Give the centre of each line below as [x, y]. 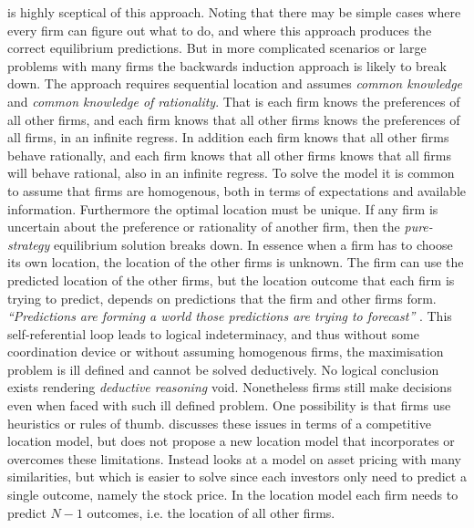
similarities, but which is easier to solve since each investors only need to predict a [237, 476]
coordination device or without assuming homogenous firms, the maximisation [226, 352]
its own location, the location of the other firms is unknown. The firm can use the [236, 262]
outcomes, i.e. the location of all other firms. [211, 512]
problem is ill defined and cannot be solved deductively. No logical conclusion [223, 369]
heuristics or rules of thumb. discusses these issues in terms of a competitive [219, 423]
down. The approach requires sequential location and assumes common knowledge [235, 83]
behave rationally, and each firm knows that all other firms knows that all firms [230, 155]
